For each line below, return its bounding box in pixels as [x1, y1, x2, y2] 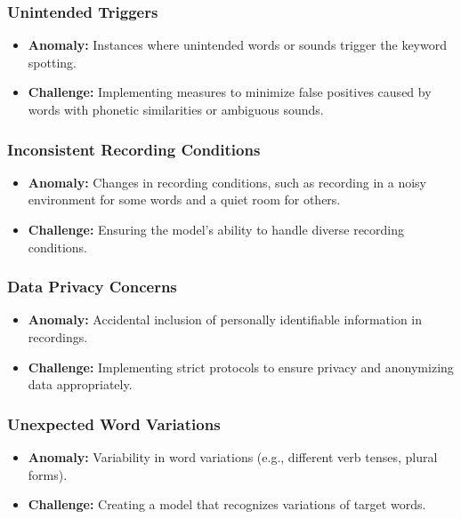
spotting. [28, 52, 77, 71]
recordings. [28, 328, 88, 346]
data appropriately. [28, 375, 133, 394]
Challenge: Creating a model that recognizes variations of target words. [28, 495, 426, 514]
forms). [28, 465, 68, 483]
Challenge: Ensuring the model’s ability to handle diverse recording [28, 220, 405, 238]
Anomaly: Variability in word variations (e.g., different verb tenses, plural [28, 448, 438, 466]
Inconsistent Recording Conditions [7, 138, 261, 160]
